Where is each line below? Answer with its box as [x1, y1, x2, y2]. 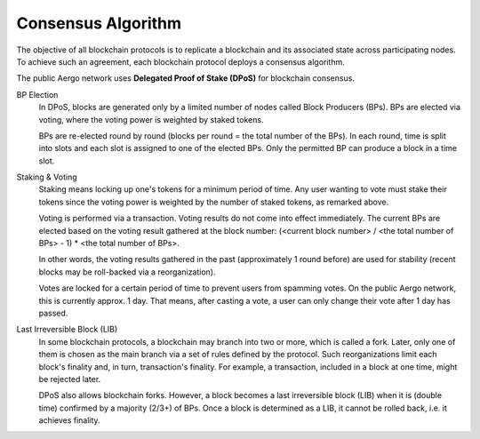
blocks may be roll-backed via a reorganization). [38, 267, 216, 277]
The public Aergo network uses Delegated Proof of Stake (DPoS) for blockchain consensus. [16, 73, 356, 84]
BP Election [16, 89, 59, 100]
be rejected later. [38, 373, 101, 384]
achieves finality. [38, 415, 101, 426]
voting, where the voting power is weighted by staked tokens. [38, 114, 264, 124]
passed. [38, 307, 68, 318]
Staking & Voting [16, 172, 77, 182]
